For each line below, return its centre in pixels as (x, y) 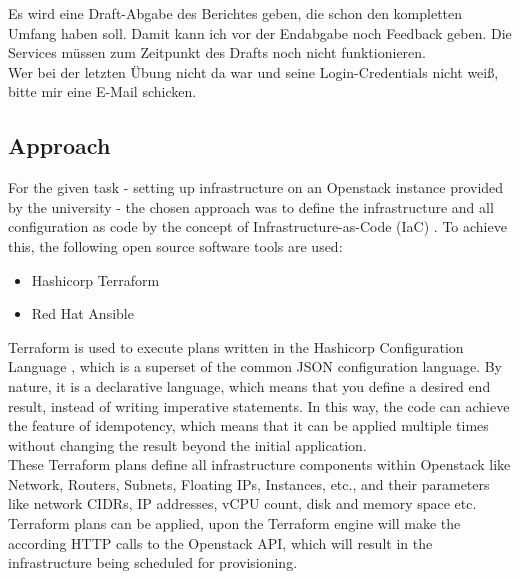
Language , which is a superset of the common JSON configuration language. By (255, 366)
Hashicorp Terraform (95, 279)
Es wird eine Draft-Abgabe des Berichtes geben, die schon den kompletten (235, 13)
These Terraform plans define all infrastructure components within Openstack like (259, 464)
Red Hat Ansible (82, 313)
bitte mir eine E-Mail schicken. (102, 91)
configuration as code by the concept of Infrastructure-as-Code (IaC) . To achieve (257, 226)
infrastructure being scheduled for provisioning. (153, 562)
